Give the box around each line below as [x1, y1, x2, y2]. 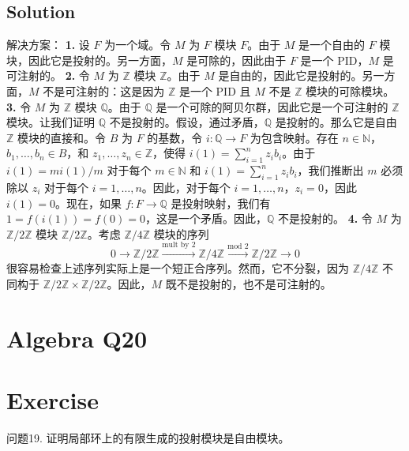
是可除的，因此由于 [186, 51, 287, 68]
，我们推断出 [297, 162, 364, 179]
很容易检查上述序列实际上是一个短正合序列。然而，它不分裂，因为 [6, 260, 349, 276]
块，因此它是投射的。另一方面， [6, 51, 172, 68]
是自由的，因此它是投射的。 [218, 67, 362, 84]
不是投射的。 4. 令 [277, 210, 373, 227]
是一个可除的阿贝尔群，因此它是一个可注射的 [156, 98, 388, 115]
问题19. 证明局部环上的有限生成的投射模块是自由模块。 [6, 429, 290, 445]
